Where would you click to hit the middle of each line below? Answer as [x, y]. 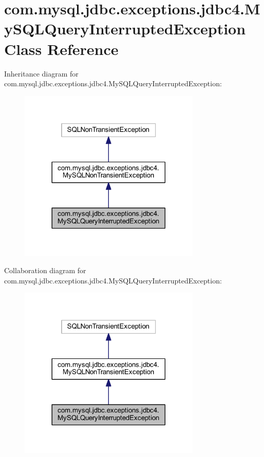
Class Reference [61, 49]
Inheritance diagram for [41, 73]
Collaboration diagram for [45, 270]
